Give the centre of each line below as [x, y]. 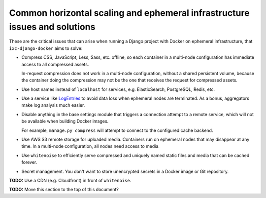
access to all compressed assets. [55, 64]
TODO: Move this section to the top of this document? [64, 190]
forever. [29, 162]
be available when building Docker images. [65, 121]
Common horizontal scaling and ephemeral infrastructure [129, 13]
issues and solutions [52, 27]
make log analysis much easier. [53, 105]
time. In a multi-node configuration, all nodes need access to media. [91, 146]
